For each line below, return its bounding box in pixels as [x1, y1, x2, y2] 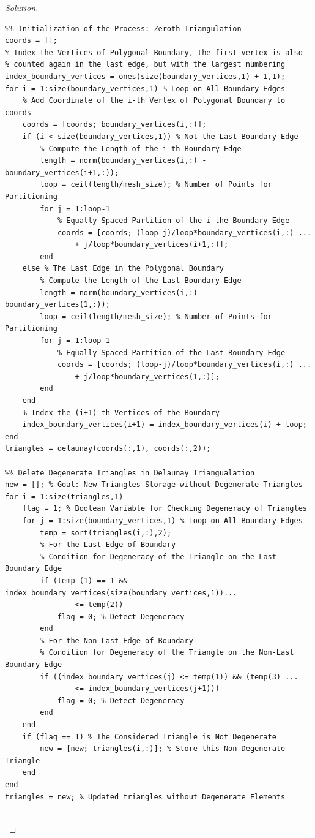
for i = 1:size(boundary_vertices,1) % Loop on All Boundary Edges [5, 84, 286, 93]
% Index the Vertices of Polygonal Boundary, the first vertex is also [5, 48, 303, 57]
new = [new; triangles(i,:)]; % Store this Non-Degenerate [40, 744, 286, 753]
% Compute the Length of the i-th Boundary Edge [40, 144, 242, 153]
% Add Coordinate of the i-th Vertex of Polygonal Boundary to [22, 96, 286, 105]
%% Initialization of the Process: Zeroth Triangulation [5, 24, 242, 33]
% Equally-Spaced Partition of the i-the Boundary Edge [57, 216, 290, 225]
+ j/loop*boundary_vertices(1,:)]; [75, 372, 220, 381]
